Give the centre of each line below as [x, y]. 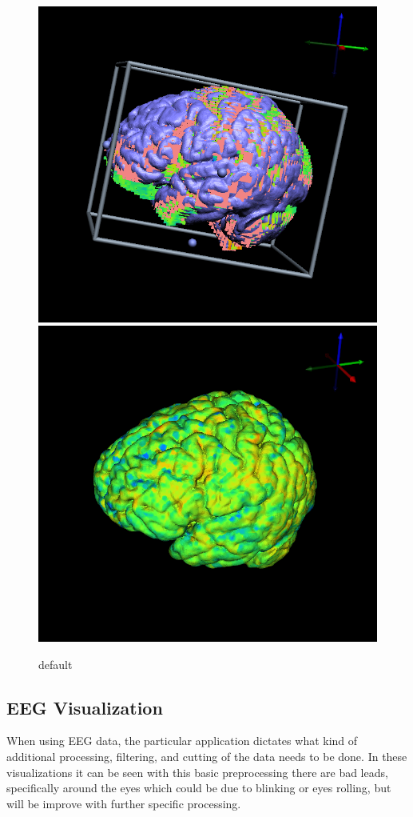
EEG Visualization [85, 707]
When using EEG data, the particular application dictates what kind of [182, 741]
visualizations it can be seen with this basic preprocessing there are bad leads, [197, 772]
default [56, 664]
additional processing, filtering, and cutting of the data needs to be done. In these [207, 757]
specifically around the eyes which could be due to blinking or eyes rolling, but [199, 788]
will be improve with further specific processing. [124, 803]
